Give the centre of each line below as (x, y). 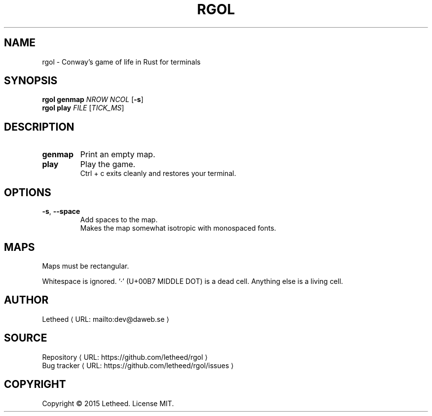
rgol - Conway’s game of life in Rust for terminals (121, 62)
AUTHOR (26, 300)
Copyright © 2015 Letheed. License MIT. (108, 403)
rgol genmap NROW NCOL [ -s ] (93, 100)
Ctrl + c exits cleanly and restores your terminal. (158, 173)
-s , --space (61, 211)
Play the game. (108, 164)
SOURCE (26, 338)
